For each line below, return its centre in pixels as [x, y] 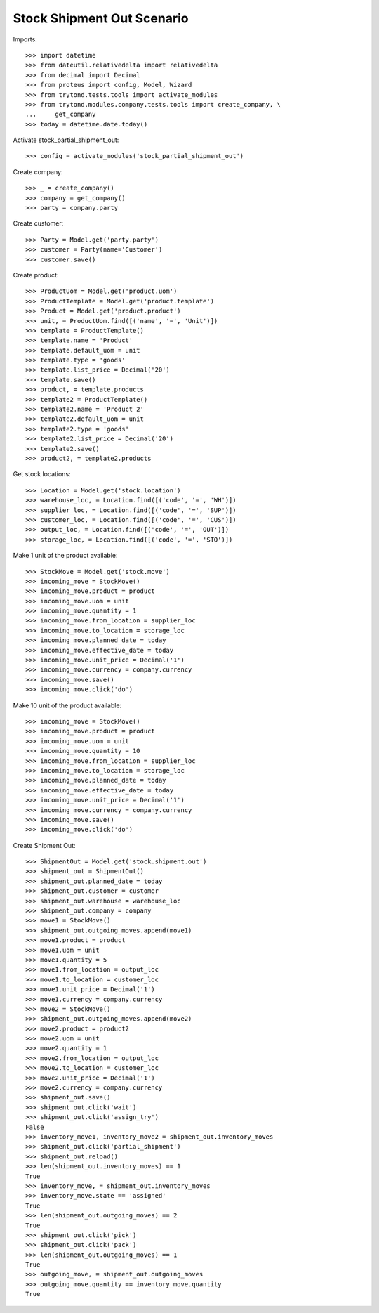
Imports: [25, 39]
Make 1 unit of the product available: [66, 556]
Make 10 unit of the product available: [67, 705]
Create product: [36, 275]
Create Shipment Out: [45, 845]
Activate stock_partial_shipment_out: [66, 140]
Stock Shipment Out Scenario [101, 18]
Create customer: [38, 223]
